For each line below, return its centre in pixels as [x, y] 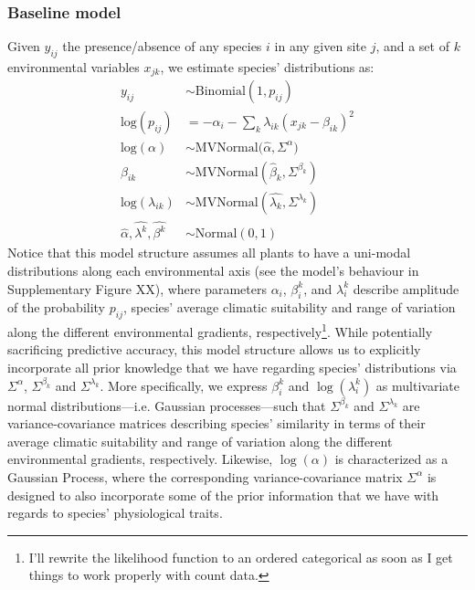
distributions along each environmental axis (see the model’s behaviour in [213, 270]
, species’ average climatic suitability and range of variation [289, 307]
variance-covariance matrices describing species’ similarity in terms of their [216, 423]
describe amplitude [406, 288]
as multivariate [417, 385]
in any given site [320, 46]
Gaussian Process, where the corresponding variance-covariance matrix [205, 476]
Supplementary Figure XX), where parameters [137, 288]
